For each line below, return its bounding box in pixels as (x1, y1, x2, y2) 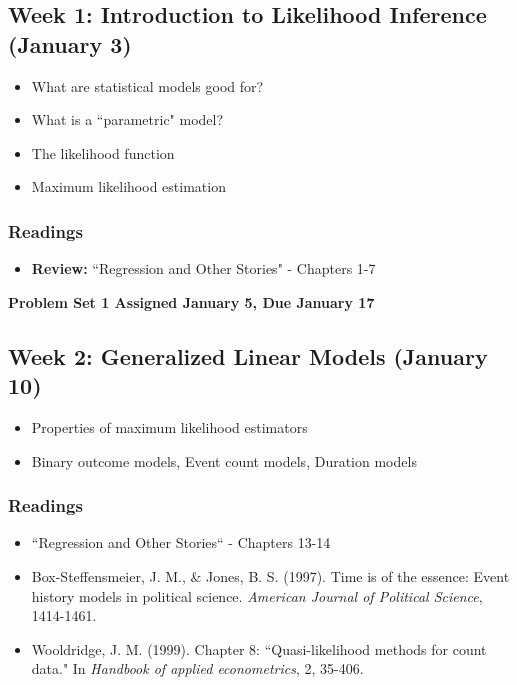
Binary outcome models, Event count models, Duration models (31, 450, 417, 471)
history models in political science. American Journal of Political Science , (31, 585, 483, 606)
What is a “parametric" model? (31, 109, 224, 130)
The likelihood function (31, 142, 175, 163)
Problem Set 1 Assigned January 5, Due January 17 (8, 291, 375, 312)
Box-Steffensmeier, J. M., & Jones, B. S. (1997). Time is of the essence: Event (31, 565, 510, 586)
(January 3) (8, 28, 132, 59)
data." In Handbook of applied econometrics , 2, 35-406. (31, 658, 364, 679)
